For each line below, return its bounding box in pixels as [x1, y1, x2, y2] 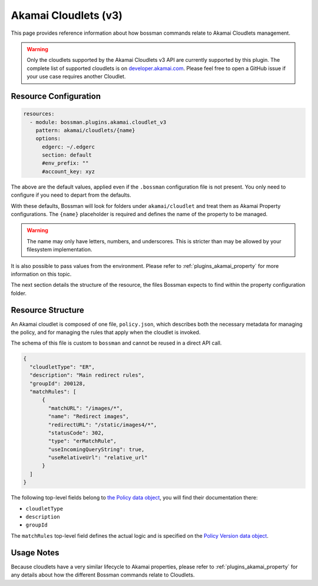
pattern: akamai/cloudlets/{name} [35, 127, 135, 134]
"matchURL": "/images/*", [48, 405, 123, 412]
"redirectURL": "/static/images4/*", [48, 421, 157, 428]
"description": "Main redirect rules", [29, 372, 145, 379]
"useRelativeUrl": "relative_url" [48, 454, 148, 461]
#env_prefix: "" [42, 160, 89, 167]
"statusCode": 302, [48, 429, 104, 436]
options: [35, 135, 61, 142]
